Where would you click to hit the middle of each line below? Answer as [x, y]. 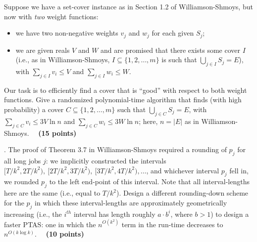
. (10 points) [59, 234]
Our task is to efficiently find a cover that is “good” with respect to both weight [126, 90]
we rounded [22, 181]
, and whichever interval [183, 170]
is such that [179, 60]
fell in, [239, 170]
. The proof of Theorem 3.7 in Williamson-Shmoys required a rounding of [115, 149]
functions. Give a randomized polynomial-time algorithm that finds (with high [123, 100]
